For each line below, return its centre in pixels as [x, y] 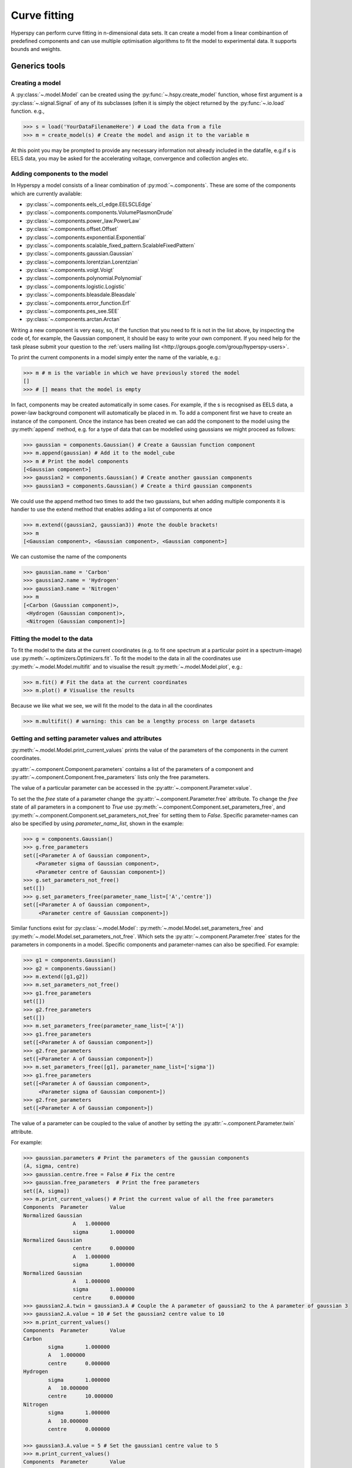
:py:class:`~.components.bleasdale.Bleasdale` [81, 295]
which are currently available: [46, 193]
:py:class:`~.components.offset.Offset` [72, 229]
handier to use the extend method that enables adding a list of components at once [111, 509]
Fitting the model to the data [52, 638]
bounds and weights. [36, 49]
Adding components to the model [60, 173]
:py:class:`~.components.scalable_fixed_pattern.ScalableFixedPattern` [111, 245]
